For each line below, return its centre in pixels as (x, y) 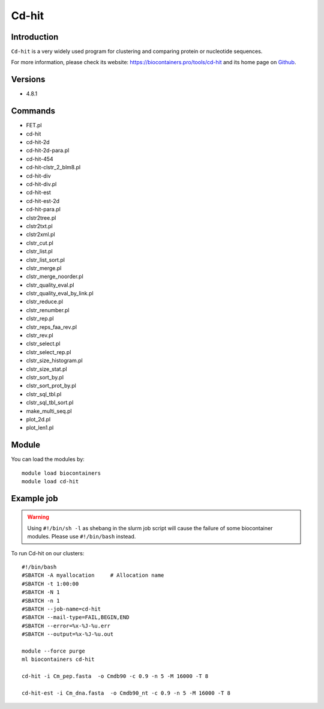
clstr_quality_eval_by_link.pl (60, 294)
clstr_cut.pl (40, 243)
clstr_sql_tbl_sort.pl (50, 403)
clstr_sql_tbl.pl (44, 394)
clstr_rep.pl (40, 319)
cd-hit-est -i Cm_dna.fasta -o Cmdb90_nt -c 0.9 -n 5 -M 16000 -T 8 (126, 693)
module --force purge (53, 651)
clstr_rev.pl (40, 336)
